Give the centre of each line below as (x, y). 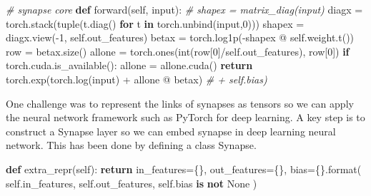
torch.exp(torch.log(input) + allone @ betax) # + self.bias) (137, 79)
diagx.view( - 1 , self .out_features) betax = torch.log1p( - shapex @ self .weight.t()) (180, 37)
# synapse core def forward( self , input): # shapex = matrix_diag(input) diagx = (184, 9)
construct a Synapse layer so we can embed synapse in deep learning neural (171, 131)
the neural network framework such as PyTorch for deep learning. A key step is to (185, 117)
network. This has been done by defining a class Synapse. (131, 145)
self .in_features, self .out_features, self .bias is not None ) (132, 183)
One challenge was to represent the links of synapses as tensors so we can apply (180, 103)
